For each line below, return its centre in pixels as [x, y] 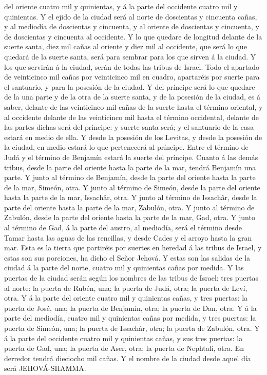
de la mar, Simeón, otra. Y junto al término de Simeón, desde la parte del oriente [132, 187]
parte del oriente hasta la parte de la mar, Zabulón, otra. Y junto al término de [129, 207]
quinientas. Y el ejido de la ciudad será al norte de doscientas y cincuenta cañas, [131, 16]
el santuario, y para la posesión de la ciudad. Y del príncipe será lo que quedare [130, 86]
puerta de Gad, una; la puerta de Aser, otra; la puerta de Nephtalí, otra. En [124, 348]
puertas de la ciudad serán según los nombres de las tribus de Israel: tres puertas [131, 278]
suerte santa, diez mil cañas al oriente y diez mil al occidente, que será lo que [126, 46]
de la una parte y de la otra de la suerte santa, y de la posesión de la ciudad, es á [132, 97]
